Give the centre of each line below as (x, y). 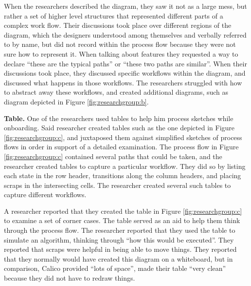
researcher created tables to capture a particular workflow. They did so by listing (125, 166)
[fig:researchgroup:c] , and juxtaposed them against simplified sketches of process (123, 137)
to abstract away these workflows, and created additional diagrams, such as (116, 92)
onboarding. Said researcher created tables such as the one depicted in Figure (119, 128)
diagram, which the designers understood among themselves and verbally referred (125, 34)
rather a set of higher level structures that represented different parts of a (114, 15)
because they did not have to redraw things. (70, 278)
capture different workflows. (45, 194)
